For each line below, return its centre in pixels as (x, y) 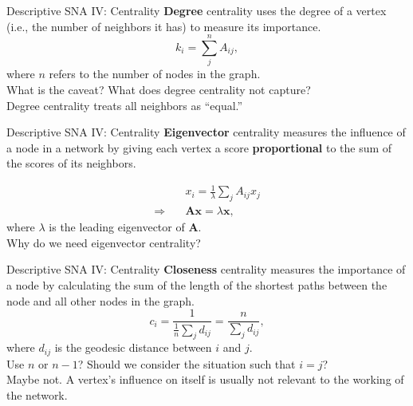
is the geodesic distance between (133, 347)
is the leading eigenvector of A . (125, 227)
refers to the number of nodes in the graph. (155, 74)
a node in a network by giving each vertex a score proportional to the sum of (199, 147)
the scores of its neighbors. (71, 163)
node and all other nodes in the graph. (100, 300)
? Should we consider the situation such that (187, 363)
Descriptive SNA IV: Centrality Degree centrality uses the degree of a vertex (197, 10)
